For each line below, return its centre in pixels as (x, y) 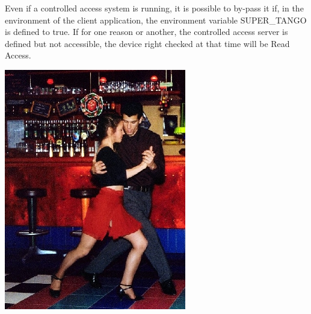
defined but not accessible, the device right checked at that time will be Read (147, 43)
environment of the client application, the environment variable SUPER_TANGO (156, 20)
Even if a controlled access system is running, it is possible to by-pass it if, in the (154, 8)
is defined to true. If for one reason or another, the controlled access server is (146, 32)
